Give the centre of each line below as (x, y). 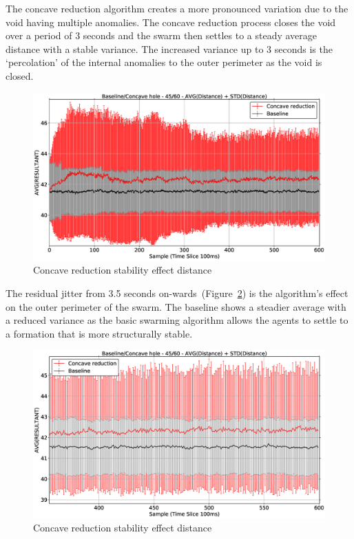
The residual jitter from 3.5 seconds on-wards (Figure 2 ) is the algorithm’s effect (177, 293)
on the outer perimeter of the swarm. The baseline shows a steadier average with (176, 306)
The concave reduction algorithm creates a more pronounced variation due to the (177, 8)
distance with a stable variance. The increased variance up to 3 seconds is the (169, 48)
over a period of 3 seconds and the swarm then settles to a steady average (162, 35)
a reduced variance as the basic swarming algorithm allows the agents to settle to (177, 320)
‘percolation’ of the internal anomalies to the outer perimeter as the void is (164, 62)
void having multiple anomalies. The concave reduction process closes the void (171, 22)
